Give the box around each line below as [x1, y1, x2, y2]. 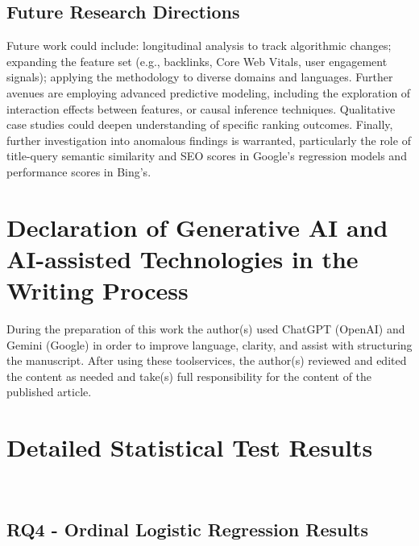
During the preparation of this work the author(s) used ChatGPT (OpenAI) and [6, 321, 405, 337]
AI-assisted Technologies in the [6, 242, 359, 275]
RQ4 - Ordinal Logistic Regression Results [6, 517, 369, 542]
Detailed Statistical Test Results [6, 431, 373, 464]
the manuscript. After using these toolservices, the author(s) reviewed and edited [6, 352, 407, 369]
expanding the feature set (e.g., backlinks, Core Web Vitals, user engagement [6, 52, 388, 69]
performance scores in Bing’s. [6, 163, 151, 180]
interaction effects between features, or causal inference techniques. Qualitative [6, 100, 396, 117]
